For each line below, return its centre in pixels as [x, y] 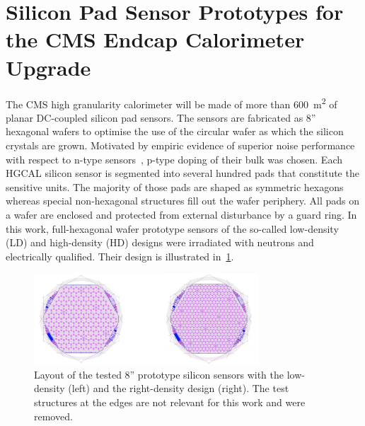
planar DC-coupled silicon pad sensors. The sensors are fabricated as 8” [161, 117]
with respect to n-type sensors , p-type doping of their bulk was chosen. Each [174, 159]
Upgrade [48, 67]
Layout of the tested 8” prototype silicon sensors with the [159, 374]
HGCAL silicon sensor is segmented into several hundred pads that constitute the [182, 173]
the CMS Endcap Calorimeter [155, 39]
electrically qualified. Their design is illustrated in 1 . [120, 256]
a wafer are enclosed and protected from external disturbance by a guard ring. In [181, 214]
